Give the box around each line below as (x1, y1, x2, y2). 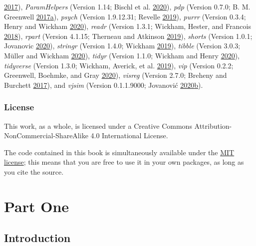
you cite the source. (4, 166, 64, 177)
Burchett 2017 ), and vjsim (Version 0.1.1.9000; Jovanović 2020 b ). (4, 79, 203, 90)
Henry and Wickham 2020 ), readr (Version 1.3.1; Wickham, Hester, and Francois (4, 21, 251, 31)
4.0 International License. (90, 130, 168, 141)
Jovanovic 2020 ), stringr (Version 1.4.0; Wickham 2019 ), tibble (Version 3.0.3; (4, 40, 241, 51)
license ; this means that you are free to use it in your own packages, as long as (4, 157, 244, 167)
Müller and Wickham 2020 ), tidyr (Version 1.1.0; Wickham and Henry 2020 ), (4, 50, 240, 60)
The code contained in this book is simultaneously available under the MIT (4, 147, 235, 157)
